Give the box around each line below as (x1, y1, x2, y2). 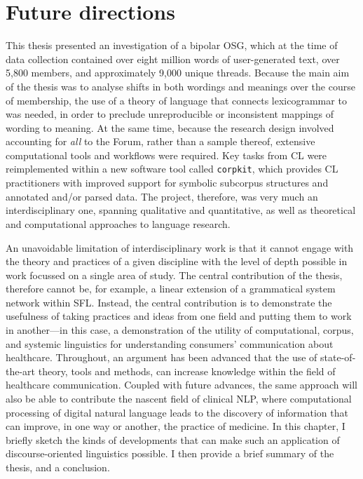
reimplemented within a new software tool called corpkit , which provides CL (6, 161, 338, 176)
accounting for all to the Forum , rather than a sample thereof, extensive (6, 134, 315, 149)
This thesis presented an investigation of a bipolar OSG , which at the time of (6, 38, 338, 53)
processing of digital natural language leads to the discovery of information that (6, 405, 348, 419)
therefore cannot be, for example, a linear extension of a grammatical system (6, 281, 336, 296)
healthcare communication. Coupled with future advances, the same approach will (6, 377, 357, 392)
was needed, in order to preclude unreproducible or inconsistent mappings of (6, 107, 334, 121)
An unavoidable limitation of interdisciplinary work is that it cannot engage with (6, 240, 354, 255)
